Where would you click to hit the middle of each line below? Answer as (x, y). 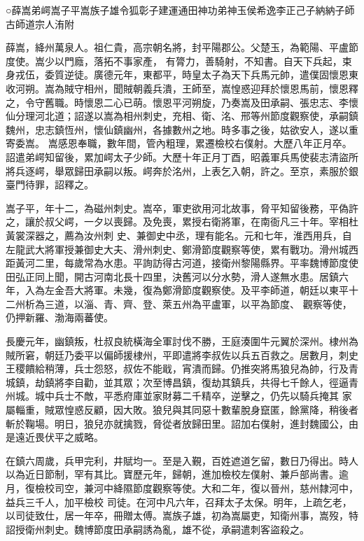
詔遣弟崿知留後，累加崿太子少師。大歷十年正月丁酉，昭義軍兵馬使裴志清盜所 (182, 156)
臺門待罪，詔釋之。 (50, 184)
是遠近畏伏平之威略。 (55, 437)
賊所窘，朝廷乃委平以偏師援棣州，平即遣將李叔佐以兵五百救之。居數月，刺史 (182, 354)
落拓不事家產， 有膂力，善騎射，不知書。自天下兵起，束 (223, 61)
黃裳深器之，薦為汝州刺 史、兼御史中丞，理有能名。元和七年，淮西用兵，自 (179, 235)
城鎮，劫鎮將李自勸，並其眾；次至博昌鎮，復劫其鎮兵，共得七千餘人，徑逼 (177, 382)
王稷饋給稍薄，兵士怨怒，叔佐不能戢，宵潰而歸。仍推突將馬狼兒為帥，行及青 (182, 368)
